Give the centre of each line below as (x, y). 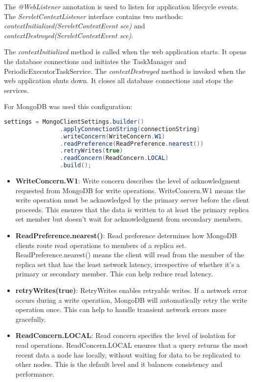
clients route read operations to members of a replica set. (101, 245)
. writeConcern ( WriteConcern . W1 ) (113, 136)
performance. (35, 373)
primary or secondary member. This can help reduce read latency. (114, 274)
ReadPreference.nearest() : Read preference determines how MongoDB (126, 236)
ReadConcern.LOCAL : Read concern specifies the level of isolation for (126, 335)
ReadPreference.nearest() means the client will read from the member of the (130, 255)
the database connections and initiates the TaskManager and (95, 61)
